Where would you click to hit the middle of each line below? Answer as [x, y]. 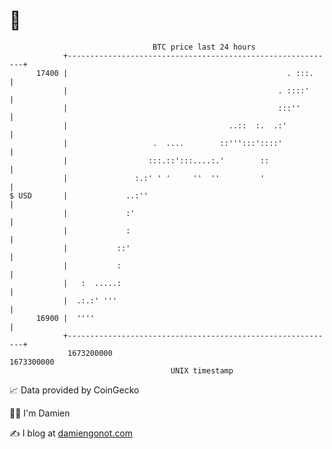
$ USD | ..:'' [79, 195]
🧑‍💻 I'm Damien [40, 413]
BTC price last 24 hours [204, 47]
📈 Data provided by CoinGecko [74, 390]
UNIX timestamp [202, 370]
